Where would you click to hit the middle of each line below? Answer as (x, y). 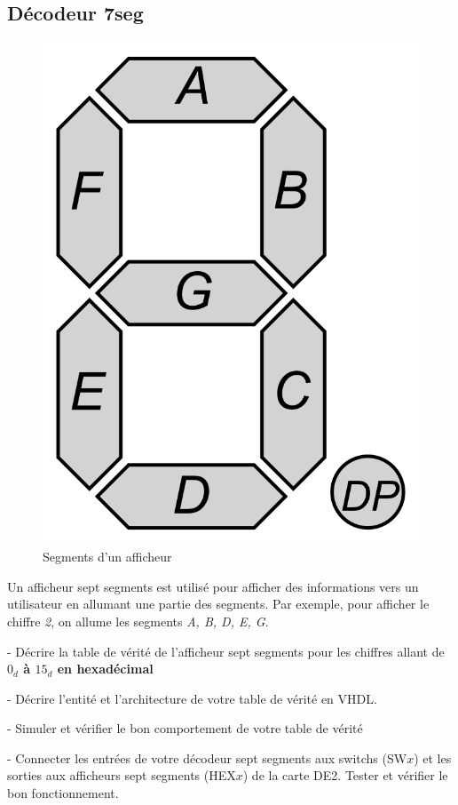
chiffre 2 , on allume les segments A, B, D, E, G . (138, 621)
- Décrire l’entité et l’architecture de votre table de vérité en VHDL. (192, 698)
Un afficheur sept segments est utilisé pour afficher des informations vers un (213, 586)
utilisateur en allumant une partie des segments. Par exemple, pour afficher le (218, 604)
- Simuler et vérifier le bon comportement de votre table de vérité (185, 728)
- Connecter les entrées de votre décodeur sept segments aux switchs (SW (207, 757)
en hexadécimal (105, 669)
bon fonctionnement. (63, 793)
